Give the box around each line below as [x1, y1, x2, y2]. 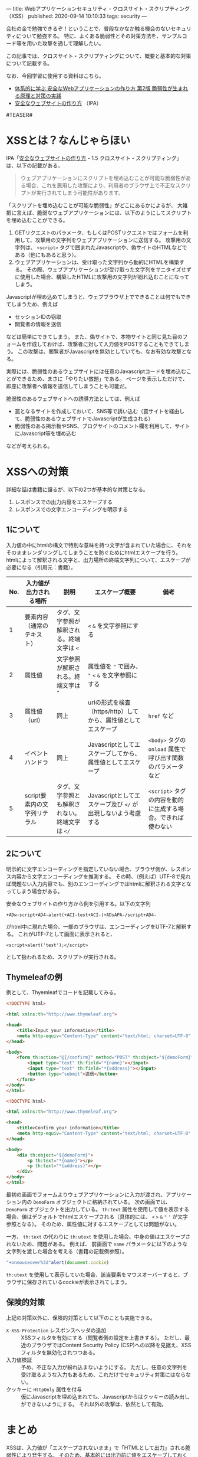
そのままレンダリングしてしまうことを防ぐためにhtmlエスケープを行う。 [6, 548, 181, 556]
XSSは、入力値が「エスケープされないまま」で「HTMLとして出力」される [6, 1444, 186, 1451]
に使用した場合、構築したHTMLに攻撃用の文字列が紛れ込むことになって [14, 273, 190, 280]
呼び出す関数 [148, 753, 184, 762]
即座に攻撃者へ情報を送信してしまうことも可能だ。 [6, 383, 130, 390]
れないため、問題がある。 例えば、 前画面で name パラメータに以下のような [6, 1240, 187, 1247]
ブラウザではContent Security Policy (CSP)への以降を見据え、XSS [31, 1341, 192, 1348]
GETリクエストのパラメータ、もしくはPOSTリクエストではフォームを [14, 229, 184, 236]
